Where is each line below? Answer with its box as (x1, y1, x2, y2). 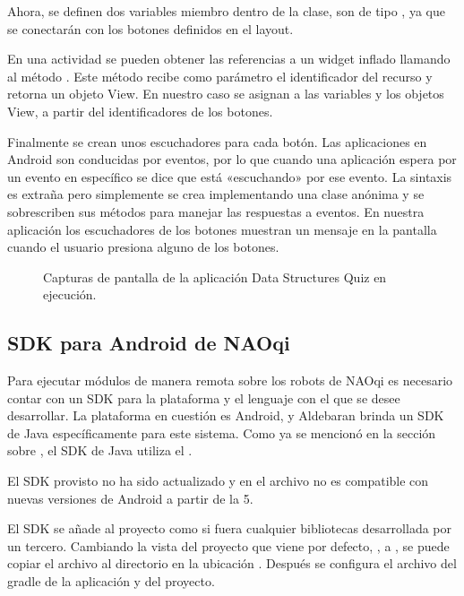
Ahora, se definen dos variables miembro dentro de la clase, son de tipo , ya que (7, 2, 445, 20)
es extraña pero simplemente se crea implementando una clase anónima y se (7, 185, 425, 203)
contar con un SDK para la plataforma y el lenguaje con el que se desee (7, 388, 400, 407)
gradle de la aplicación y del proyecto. (7, 572, 215, 591)
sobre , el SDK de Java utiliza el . (7, 441, 193, 460)
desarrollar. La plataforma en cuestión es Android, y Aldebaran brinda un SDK (7, 406, 444, 425)
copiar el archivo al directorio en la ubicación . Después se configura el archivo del (7, 554, 457, 573)
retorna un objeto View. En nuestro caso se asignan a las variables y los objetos (7, 84, 444, 103)
